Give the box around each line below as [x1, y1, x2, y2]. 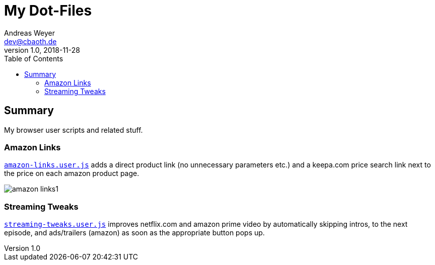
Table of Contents [4, 54, 63, 63]
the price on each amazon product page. [4, 169, 139, 178]
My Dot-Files [4, 2, 92, 19]
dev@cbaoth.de [4, 37, 57, 46]
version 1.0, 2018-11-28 [4, 45, 80, 54]
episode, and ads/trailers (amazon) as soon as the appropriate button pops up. [4, 228, 265, 237]
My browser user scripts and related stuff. [4, 125, 143, 134]
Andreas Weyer [4, 28, 55, 37]
